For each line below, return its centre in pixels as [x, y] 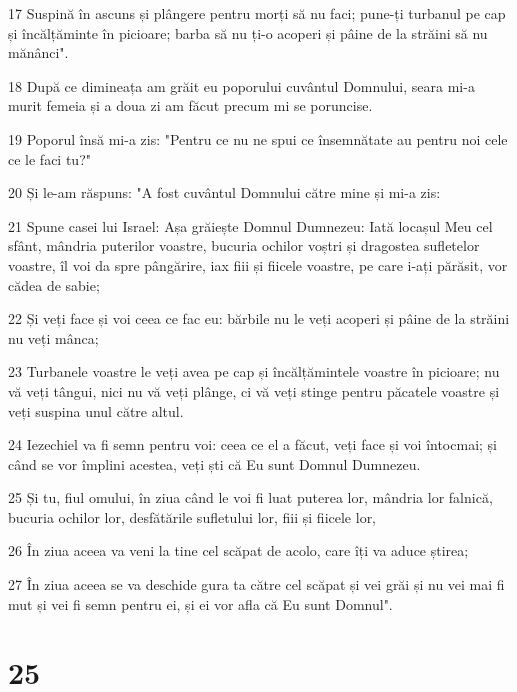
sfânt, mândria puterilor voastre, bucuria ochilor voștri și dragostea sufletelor [244, 245]
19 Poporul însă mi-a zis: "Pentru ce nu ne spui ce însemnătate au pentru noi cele [258, 138]
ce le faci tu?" [49, 158]
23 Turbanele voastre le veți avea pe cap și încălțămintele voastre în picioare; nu [254, 371]
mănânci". [38, 52]
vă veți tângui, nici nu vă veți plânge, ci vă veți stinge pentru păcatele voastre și [254, 390]
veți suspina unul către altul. [96, 410]
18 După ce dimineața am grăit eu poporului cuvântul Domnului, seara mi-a [241, 85]
